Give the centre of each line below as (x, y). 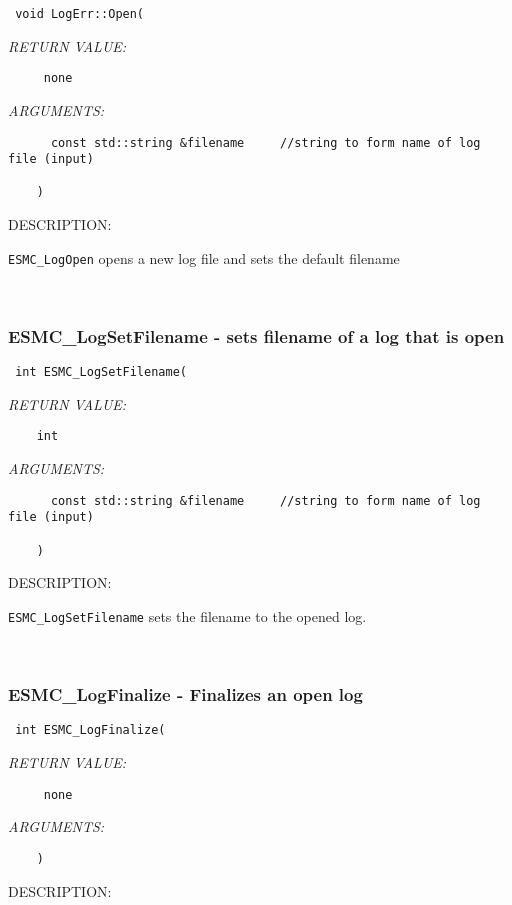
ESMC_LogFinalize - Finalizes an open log (185, 694)
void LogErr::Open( (80, 14)
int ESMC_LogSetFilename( (101, 372)
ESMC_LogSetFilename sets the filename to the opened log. (187, 615)
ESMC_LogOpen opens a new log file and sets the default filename (204, 257)
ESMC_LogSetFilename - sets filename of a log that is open (256, 335)
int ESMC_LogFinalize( (90, 730)
